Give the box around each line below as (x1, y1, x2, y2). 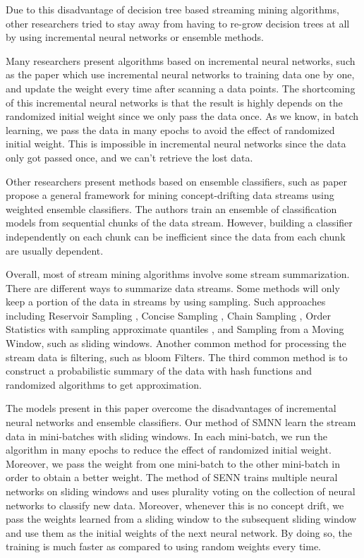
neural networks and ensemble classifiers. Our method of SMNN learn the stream (6, 415, 356, 430)
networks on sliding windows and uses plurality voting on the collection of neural (6, 484, 356, 498)
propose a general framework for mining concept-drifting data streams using (6, 188, 334, 202)
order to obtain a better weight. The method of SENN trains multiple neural (6, 470, 338, 485)
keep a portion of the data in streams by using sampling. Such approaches (6, 294, 326, 309)
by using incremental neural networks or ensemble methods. (6, 30, 265, 44)
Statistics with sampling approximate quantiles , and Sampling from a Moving (6, 322, 344, 336)
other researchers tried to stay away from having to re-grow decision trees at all (6, 16, 350, 30)
